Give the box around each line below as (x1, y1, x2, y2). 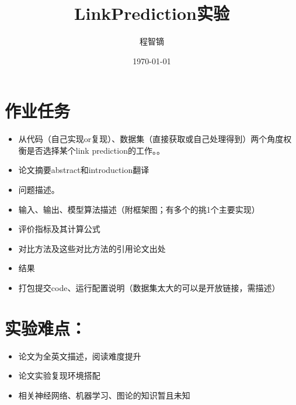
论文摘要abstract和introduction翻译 (18, 164, 149, 176)
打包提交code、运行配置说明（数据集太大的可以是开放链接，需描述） (18, 282, 280, 293)
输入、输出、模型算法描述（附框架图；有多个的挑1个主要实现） (18, 203, 260, 215)
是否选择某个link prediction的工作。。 (26, 144, 165, 156)
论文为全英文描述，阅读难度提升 (18, 349, 141, 362)
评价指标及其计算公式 (18, 223, 100, 235)
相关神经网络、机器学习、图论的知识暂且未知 (18, 389, 190, 401)
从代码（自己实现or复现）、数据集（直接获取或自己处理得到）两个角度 (18, 133, 284, 145)
